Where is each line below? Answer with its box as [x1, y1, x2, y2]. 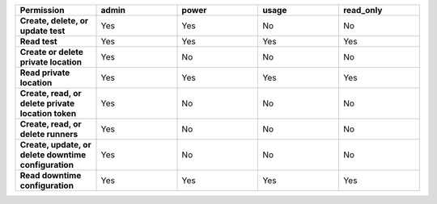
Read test [19, 36, 57, 47]
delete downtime [19, 149, 87, 160]
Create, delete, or [19, 15, 89, 26]
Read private [19, 67, 70, 78]
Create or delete [19, 47, 84, 57]
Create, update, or [19, 139, 92, 150]
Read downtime [19, 170, 82, 181]
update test [19, 25, 66, 36]
